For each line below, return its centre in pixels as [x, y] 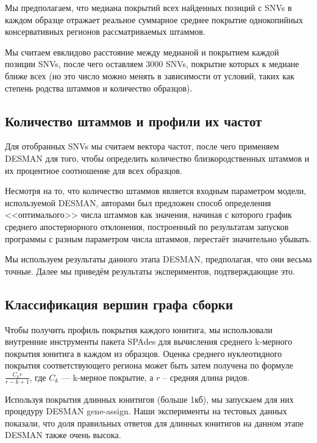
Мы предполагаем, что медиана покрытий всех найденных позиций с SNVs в [148, 7]
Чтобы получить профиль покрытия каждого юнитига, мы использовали [139, 329]
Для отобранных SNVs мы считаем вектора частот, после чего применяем [142, 146]
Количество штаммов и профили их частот [134, 121]
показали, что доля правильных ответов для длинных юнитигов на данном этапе [155, 423]
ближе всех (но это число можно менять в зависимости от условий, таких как [150, 75]
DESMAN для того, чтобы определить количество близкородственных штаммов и [157, 158]
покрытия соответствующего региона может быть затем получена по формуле [149, 365]
